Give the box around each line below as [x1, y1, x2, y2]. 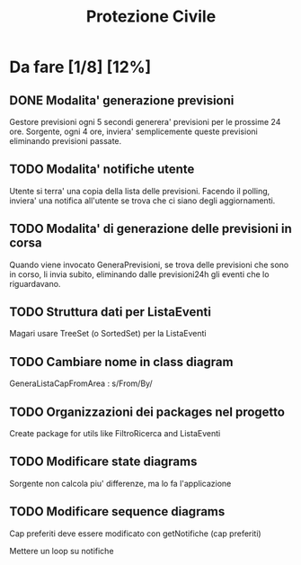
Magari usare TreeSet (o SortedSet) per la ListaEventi [9, 328, 207, 339]
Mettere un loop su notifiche [9, 545, 114, 556]
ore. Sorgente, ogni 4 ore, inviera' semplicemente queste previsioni [9, 126, 258, 137]
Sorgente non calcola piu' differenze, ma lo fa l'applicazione [9, 478, 232, 489]
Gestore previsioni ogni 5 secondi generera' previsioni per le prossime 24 [9, 117, 281, 127]
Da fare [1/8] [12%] [9, 57, 152, 77]
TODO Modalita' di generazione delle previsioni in [9, 221, 292, 237]
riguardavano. [9, 278, 61, 289]
